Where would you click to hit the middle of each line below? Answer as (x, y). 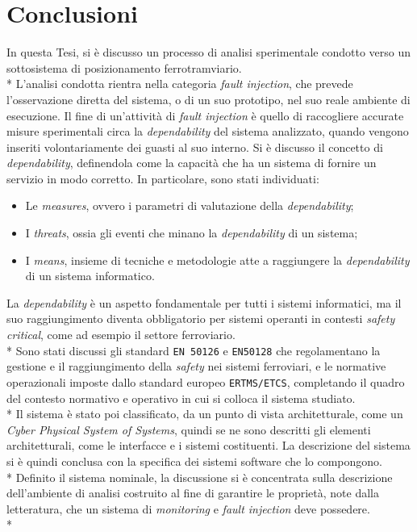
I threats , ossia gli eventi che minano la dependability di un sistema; (192, 233)
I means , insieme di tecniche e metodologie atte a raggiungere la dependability (217, 260)
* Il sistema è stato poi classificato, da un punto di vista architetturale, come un (205, 414)
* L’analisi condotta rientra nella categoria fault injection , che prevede (180, 84)
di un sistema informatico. (90, 276)
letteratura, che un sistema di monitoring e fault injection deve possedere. (188, 508)
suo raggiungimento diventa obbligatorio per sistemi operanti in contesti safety (201, 318)
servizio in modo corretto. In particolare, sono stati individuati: (163, 178)
